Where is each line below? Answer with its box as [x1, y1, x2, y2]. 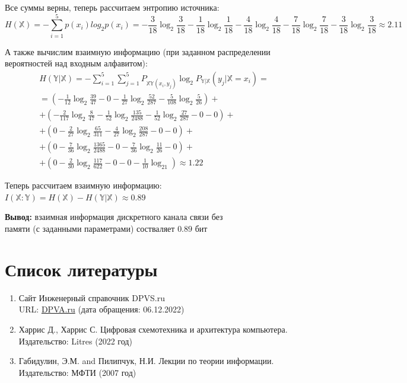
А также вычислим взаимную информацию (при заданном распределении [5, 45, 271, 58]
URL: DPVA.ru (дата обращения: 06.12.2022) [18, 303, 185, 315]
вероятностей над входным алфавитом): [5, 57, 148, 69]
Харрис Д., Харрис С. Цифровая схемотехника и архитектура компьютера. [18, 323, 288, 335]
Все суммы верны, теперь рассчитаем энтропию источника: [5, 1, 220, 13]
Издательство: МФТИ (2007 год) [18, 366, 136, 378]
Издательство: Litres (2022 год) [18, 334, 132, 347]
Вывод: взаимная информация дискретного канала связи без [5, 210, 223, 223]
